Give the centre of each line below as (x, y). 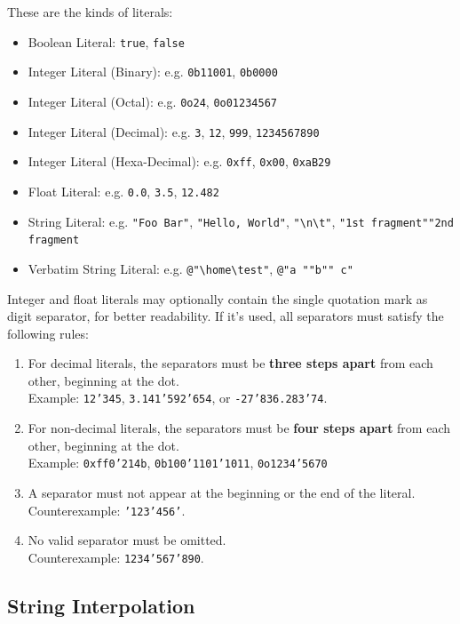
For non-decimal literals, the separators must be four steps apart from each (239, 428)
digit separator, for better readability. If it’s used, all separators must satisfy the (226, 316)
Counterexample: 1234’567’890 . (116, 557)
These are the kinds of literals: (90, 12)
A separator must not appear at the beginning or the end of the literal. (222, 492)
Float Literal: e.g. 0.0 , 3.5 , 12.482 (123, 191)
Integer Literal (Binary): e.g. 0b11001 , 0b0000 (153, 72)
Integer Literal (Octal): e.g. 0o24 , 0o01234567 (152, 101)
